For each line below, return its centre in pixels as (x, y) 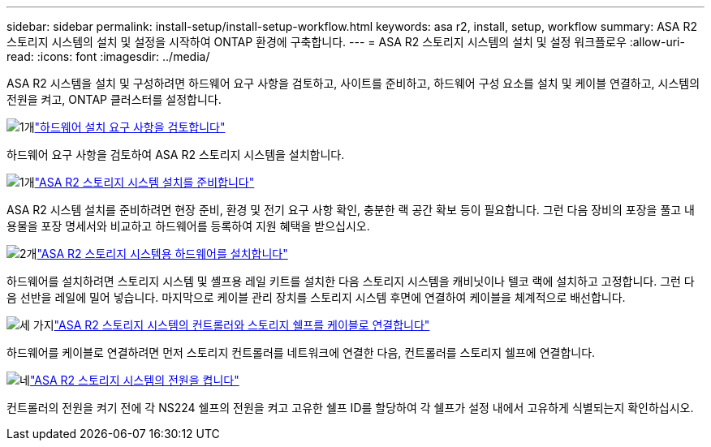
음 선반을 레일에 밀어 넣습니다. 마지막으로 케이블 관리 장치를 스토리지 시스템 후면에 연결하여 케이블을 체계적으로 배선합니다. (316, 297)
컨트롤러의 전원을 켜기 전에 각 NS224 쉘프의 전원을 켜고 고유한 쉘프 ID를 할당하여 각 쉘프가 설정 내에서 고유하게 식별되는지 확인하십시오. (350, 408)
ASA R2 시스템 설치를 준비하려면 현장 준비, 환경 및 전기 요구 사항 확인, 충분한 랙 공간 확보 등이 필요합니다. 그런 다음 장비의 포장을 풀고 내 (351, 210)
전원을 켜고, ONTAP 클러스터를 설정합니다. (114, 99)
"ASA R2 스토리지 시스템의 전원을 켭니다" (134, 380)
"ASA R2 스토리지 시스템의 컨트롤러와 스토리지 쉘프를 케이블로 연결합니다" (242, 325)
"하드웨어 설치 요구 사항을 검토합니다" (130, 127)
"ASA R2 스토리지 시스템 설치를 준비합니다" (144, 182)
